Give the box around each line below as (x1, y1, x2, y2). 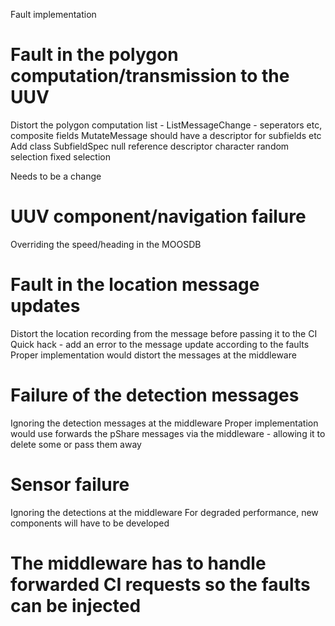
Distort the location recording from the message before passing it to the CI (10, 327, 318, 339)
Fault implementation (10, 9, 97, 20)
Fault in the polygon (10, 44, 179, 66)
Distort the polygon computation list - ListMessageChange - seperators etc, (10, 119, 323, 131)
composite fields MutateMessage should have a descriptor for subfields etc (10, 129, 322, 141)
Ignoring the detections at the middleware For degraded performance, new (10, 506, 319, 518)
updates (10, 295, 81, 318)
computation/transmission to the (10, 65, 290, 88)
